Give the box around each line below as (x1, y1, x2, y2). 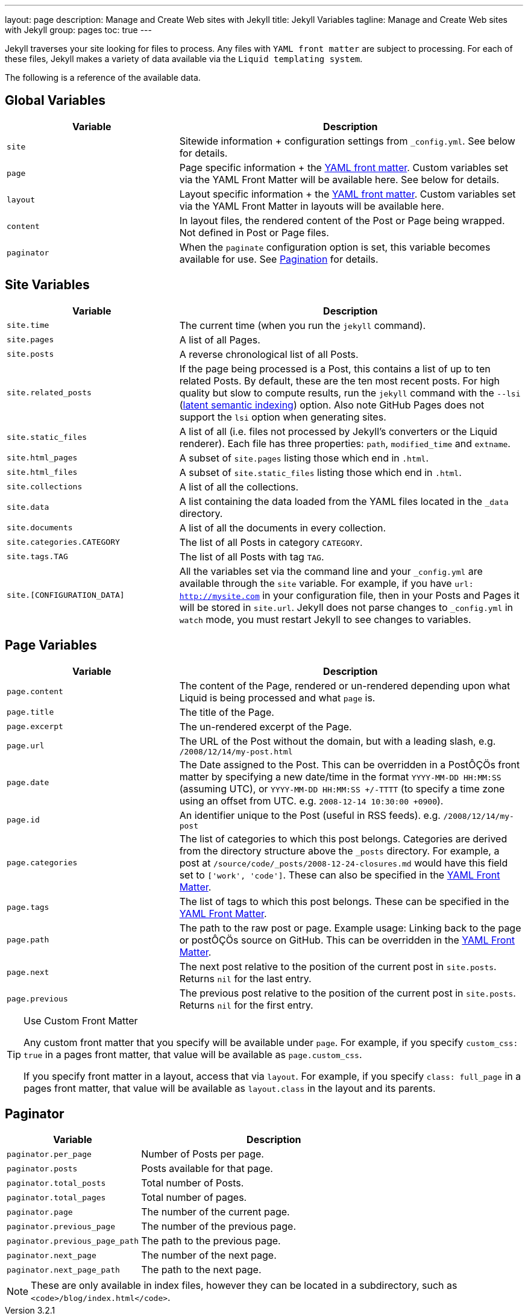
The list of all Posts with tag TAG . (179, 550, 324, 563)
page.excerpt (7, 722, 63, 732)
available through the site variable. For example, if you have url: (179, 577, 474, 589)
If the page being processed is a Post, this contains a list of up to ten (179, 362, 491, 375)
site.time (7, 321, 49, 330)
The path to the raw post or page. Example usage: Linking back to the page (179, 921, 521, 934)
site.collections (7, 482, 83, 492)
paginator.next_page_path (7, 1265, 120, 1274)
